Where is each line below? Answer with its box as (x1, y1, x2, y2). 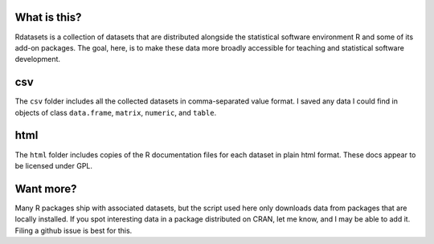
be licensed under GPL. (14, 161, 92, 170)
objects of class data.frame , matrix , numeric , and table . (14, 108, 217, 117)
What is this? (14, 10, 82, 24)
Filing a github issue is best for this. (14, 226, 133, 235)
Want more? (14, 181, 77, 196)
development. (14, 55, 60, 64)
